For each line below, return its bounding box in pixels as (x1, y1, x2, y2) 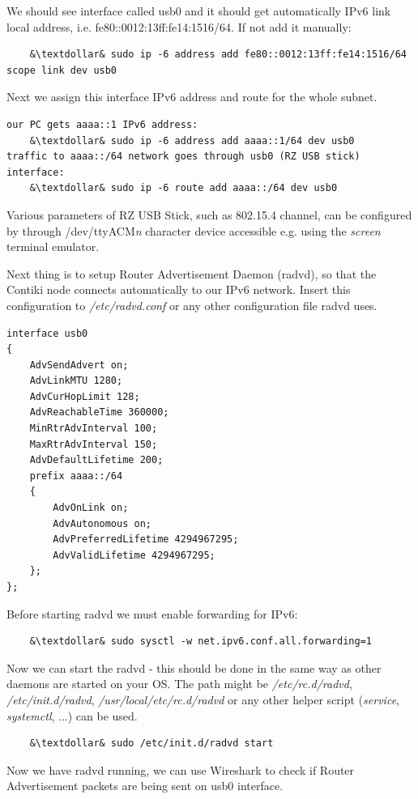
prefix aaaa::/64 (29, 470, 123, 482)
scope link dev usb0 (6, 64, 117, 76)
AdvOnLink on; (53, 502, 129, 514)
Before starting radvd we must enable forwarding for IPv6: (6, 605, 298, 622)
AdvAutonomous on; (53, 517, 151, 529)
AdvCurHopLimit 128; (29, 390, 140, 402)
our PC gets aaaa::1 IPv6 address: (6, 118, 198, 130)
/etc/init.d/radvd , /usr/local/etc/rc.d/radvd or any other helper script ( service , (6, 691, 399, 708)
